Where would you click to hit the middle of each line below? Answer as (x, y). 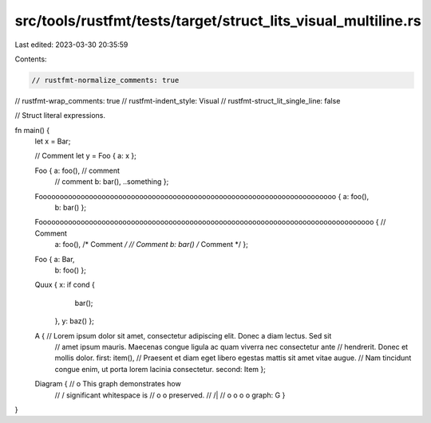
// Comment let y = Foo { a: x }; (86, 156)
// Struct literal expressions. (60, 116)
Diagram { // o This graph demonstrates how (108, 384)
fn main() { (32, 130)
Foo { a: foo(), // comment (77, 170)
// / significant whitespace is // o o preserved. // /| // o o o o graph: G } (170, 395)
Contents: (31, 59)
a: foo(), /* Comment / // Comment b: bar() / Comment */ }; (152, 245)
